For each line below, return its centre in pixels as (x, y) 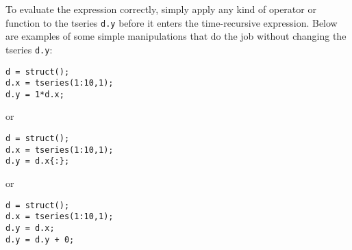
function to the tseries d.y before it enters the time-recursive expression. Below (172, 22)
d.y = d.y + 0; (40, 239)
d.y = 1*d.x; (35, 94)
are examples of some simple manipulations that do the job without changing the (176, 36)
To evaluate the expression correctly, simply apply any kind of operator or (161, 9)
